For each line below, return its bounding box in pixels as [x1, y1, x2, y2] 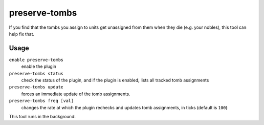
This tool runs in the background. [9, 113, 76, 119]
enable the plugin [21, 63, 56, 69]
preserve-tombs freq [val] [9, 98, 74, 104]
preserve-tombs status [9, 71, 64, 76]
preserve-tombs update [9, 84, 64, 90]
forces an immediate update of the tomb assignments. [21, 91, 131, 97]
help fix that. [9, 31, 34, 37]
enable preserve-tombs [9, 57, 64, 62]
